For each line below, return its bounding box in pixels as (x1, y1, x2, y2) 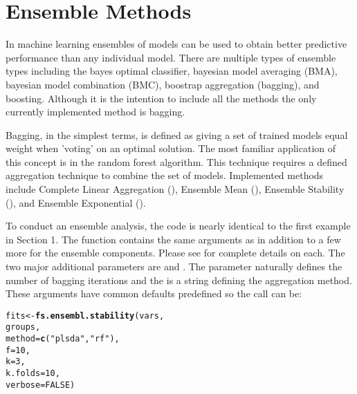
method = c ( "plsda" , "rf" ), (6, 334, 120, 344)
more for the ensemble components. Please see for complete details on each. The (6, 245, 345, 260)
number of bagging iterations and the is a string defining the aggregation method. (6, 272, 352, 287)
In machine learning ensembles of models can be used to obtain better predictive (6, 37, 347, 51)
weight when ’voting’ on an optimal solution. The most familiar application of (6, 141, 336, 156)
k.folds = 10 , (6, 368, 60, 379)
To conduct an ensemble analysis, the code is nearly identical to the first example (6, 218, 351, 233)
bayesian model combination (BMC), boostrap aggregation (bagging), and (6, 77, 320, 91)
